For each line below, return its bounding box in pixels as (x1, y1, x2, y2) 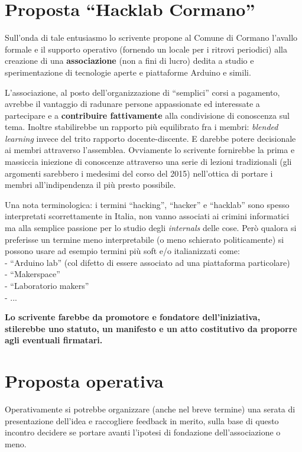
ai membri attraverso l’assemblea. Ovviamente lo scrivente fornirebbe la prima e (5, 144, 295, 156)
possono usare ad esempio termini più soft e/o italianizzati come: (5, 245, 240, 257)
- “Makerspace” (5, 268, 60, 280)
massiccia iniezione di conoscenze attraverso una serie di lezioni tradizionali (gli (5, 155, 292, 168)
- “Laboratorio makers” (5, 279, 89, 291)
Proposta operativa (5, 369, 164, 393)
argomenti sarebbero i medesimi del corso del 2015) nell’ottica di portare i (5, 167, 273, 179)
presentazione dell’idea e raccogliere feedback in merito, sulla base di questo (5, 414, 279, 427)
